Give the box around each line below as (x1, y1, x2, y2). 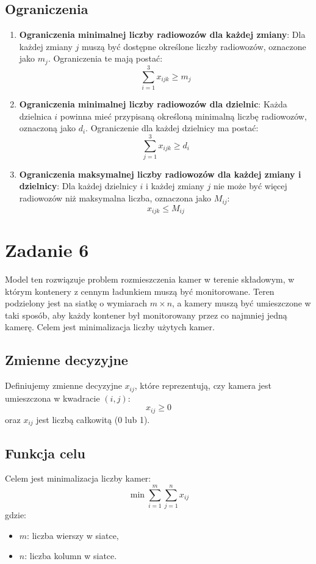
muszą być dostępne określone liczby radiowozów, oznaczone (82, 40, 306, 52)
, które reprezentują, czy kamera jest (134, 379, 272, 392)
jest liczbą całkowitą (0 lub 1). (36, 413, 150, 425)
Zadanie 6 (5, 237, 89, 262)
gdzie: (5, 508, 26, 521)
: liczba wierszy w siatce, (27, 529, 119, 541)
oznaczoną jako (19, 121, 76, 134)
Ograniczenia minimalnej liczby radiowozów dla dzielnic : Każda (19, 97, 287, 110)
